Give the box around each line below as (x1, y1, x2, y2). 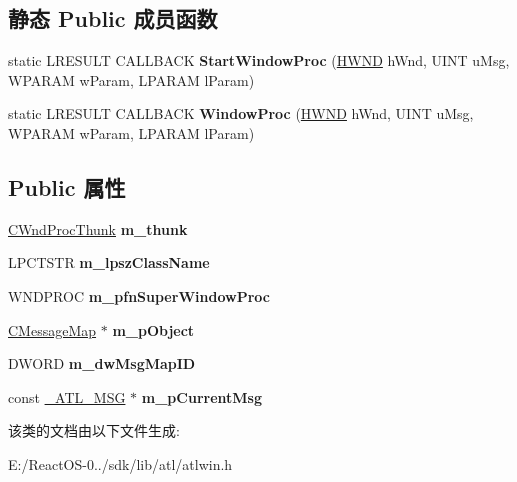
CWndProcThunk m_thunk (8, 218, 188, 239)
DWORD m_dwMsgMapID (8, 353, 196, 374)
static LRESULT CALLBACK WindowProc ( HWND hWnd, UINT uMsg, (8, 103, 474, 124)
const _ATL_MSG (8, 386, 126, 407)
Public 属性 (8, 171, 126, 202)
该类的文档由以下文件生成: (8, 420, 180, 441)
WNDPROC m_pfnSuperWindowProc (8, 285, 270, 306)
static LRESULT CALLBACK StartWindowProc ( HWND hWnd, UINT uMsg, (8, 50, 510, 71)
